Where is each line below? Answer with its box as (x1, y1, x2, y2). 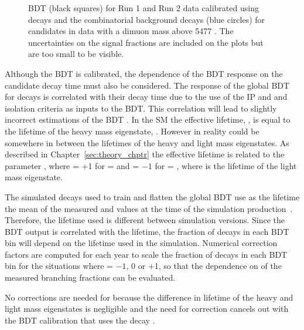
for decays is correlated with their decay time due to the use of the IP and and (5, 90, 288, 103)
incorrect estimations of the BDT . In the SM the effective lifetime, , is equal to (5, 113, 291, 126)
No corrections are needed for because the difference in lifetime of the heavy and (5, 291, 293, 303)
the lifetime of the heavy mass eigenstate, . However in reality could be (5, 124, 259, 137)
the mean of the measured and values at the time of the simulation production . (5, 202, 293, 214)
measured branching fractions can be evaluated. (5, 271, 176, 284)
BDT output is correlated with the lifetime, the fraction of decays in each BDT (5, 225, 289, 237)
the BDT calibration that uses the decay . (5, 314, 155, 326)
